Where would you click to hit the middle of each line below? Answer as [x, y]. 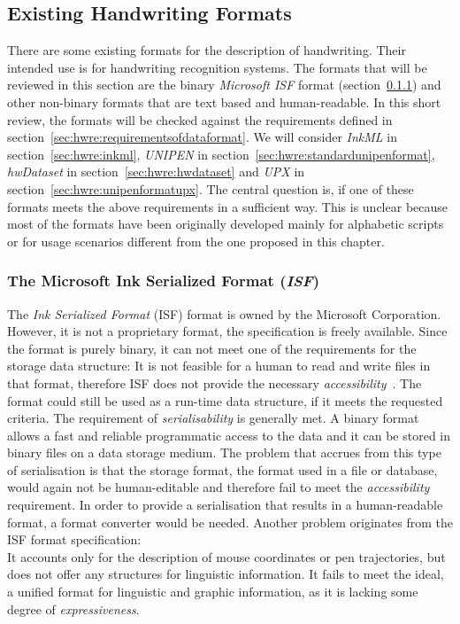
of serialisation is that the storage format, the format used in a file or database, [222, 469]
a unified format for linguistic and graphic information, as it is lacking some [213, 592]
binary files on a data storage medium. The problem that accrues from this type [224, 452]
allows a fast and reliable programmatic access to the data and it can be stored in [229, 435]
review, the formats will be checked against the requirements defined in [200, 119]
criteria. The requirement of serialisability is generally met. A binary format [213, 418]
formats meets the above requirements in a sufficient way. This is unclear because [228, 206]
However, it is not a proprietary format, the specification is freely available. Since [227, 331]
